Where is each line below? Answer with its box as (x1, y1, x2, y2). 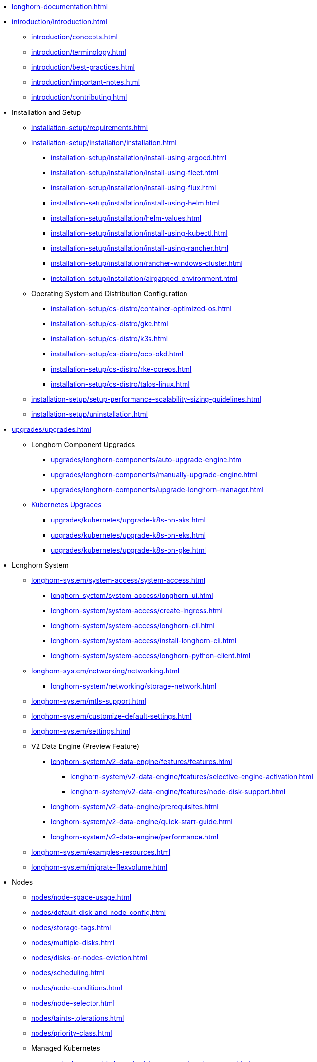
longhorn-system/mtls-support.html (31, 697, 146, 705)
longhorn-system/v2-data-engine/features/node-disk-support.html (70, 787, 286, 796)
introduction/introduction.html (12, 18, 107, 26)
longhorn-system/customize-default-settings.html (31, 712, 192, 720)
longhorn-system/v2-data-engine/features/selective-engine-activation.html (70, 772, 313, 781)
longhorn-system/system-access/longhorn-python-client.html (51, 652, 251, 660)
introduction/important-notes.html (31, 78, 140, 86)
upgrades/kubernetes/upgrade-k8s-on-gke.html (51, 546, 206, 554)
